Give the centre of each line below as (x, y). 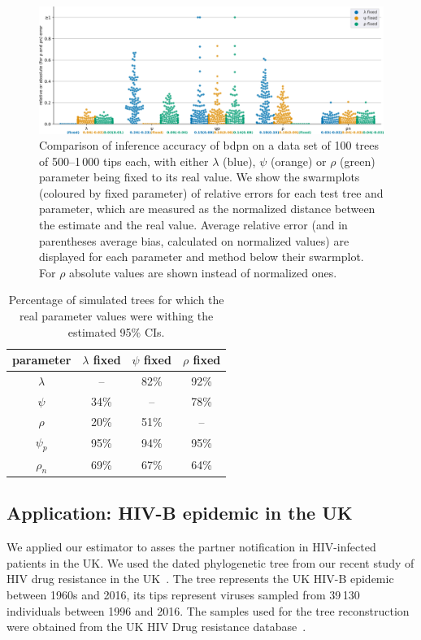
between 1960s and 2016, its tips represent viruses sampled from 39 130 (183, 594)
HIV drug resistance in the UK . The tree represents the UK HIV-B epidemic (200, 579)
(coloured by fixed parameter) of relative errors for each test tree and (211, 192)
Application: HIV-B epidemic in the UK (180, 513)
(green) (358, 161)
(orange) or (298, 161)
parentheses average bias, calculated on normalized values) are (194, 240)
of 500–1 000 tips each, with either (124, 161)
